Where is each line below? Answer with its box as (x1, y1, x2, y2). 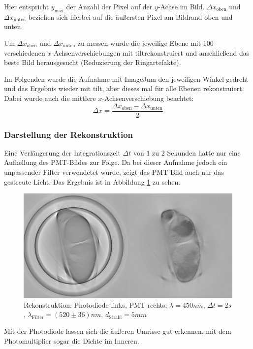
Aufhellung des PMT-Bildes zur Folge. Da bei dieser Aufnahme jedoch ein (4, 157, 227, 167)
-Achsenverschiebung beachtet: (102, 93, 194, 103)
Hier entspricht (4, 1, 49, 11)
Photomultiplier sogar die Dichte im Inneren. (4, 335, 139, 346)
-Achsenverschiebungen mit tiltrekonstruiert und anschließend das (51, 47, 250, 58)
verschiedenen (4, 47, 45, 58)
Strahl (109, 315, 122, 320)
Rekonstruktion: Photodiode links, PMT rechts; (24, 299, 167, 310)
